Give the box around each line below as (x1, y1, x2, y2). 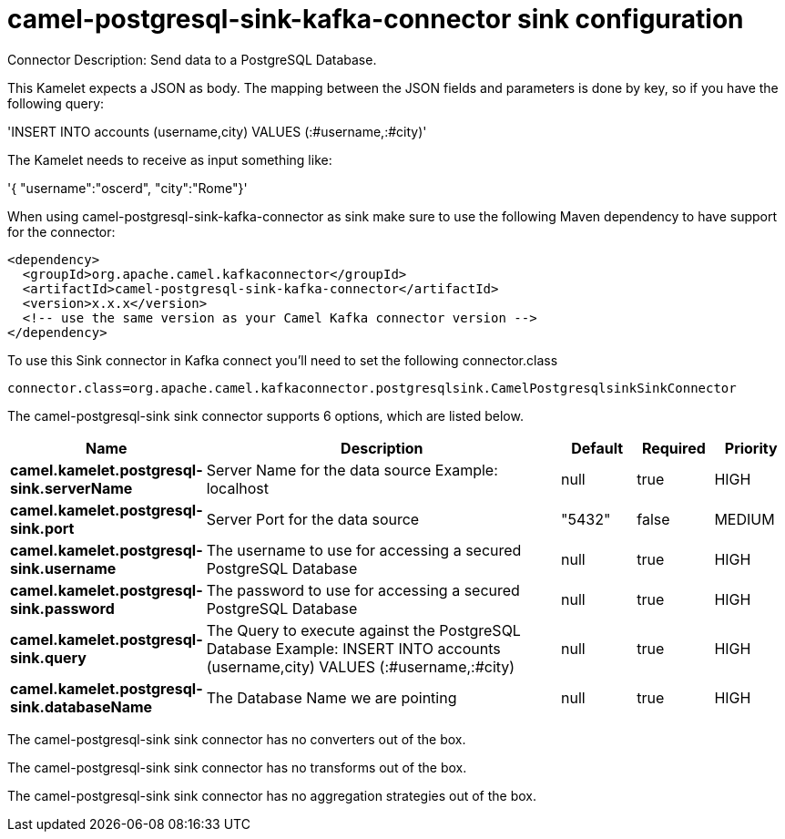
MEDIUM (714, 509, 775, 528)
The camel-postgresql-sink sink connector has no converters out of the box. (7, 731, 466, 747)
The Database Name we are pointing (206, 688, 457, 707)
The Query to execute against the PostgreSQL (206, 620, 521, 639)
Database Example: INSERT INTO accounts (206, 639, 501, 658)
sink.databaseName (10, 697, 153, 716)
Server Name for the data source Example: (206, 460, 498, 479)
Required (641, 438, 706, 457)
